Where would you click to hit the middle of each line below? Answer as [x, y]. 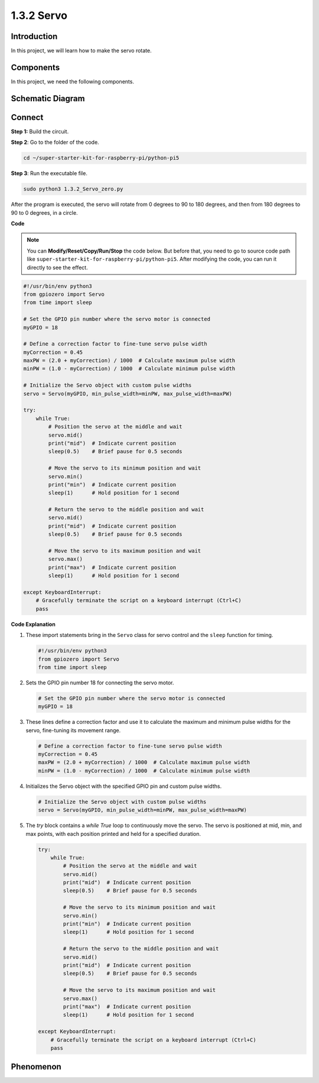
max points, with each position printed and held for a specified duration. [113, 833]
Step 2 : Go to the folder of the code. [55, 143]
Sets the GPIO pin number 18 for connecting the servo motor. [100, 683]
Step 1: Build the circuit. [40, 131]
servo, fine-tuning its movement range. [73, 730]
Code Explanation [33, 624]
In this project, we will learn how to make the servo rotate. [81, 51]
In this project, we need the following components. [72, 81]
